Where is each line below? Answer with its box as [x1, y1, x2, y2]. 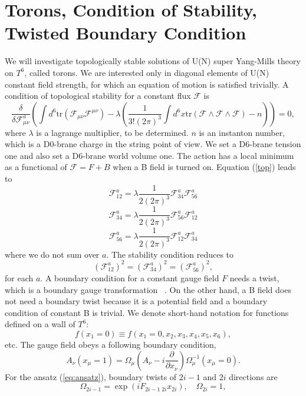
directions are [229, 370, 278, 382]
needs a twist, [229, 271, 279, 284]
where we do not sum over [5, 248, 100, 260]
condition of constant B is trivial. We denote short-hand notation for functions [5, 306, 289, 318]
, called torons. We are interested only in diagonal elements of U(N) [24, 66, 269, 78]
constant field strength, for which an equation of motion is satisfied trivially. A [5, 78, 289, 90]
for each [5, 271, 34, 284]
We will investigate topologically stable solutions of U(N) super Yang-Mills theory [5, 55, 301, 67]
